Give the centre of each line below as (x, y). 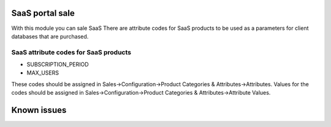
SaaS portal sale (43, 13)
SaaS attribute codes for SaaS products (71, 52)
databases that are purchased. (50, 36)
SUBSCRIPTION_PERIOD (58, 65)
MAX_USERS (43, 73)
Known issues (39, 110)
